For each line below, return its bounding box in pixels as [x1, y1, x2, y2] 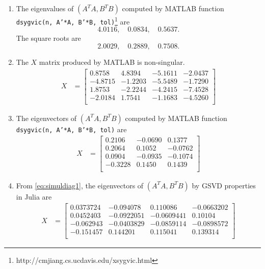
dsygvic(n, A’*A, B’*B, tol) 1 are [16, 15, 130, 27]
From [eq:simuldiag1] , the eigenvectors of [16, 180, 144, 190]
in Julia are [16, 191, 52, 202]
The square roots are [16, 33, 81, 43]
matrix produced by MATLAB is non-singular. [39, 56, 185, 67]
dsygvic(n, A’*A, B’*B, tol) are [16, 124, 127, 134]
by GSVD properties [192, 180, 256, 190]
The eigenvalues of [16, 3, 74, 13]
